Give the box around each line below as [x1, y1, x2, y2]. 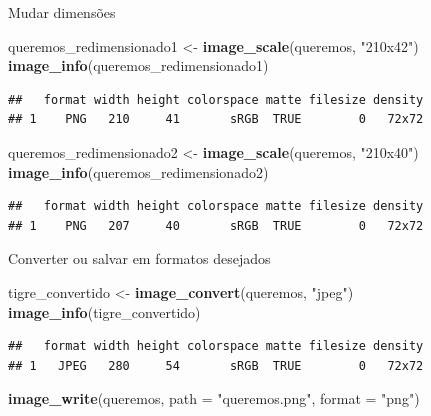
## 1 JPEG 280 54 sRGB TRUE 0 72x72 [8, 358, 424, 373]
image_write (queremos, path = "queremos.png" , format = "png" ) [8, 388, 420, 409]
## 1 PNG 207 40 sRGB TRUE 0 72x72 [8, 218, 424, 233]
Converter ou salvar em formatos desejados [8, 248, 271, 269]
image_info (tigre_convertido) [8, 301, 201, 322]
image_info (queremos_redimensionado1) [8, 55, 269, 76]
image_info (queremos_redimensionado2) [8, 161, 269, 182]
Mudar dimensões [8, 2, 116, 22]
